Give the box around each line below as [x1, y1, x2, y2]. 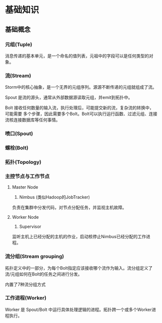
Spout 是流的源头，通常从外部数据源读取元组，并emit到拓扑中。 [5, 95, 133, 100]
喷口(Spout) [5, 130, 33, 137]
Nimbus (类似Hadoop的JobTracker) [19, 194, 90, 200]
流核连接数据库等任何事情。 [5, 117, 60, 123]
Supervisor [19, 224, 42, 229]
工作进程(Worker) [5, 294, 47, 301]
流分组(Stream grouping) [5, 253, 64, 260]
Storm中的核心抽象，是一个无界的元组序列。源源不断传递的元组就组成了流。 [5, 84, 157, 90]
